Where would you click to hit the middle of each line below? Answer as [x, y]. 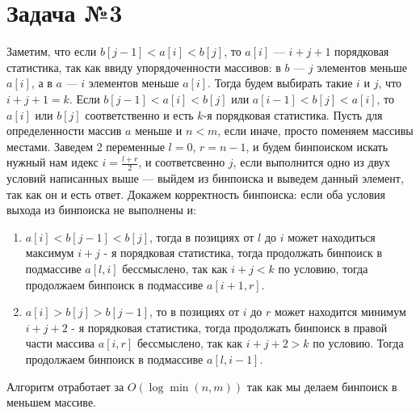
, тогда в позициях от [202, 236]
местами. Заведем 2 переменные [86, 146]
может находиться [332, 236]
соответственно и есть [139, 114]
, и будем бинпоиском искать [317, 146]
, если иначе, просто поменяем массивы [315, 131]
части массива [60, 343]
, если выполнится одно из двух [311, 162]
